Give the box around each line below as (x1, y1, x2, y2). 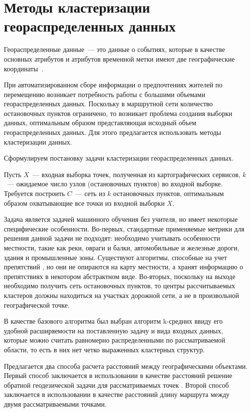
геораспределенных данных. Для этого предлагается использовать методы (4, 127, 221, 137)
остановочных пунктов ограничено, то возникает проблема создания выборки (4, 108, 233, 118)
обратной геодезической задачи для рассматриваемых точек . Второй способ (4, 379, 229, 390)
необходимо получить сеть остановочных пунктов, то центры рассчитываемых (4, 280, 235, 291)
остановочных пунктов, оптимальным (113, 188, 224, 198)
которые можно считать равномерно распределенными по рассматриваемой (4, 335, 225, 345)
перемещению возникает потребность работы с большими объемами (4, 89, 205, 99)
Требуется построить (4, 188, 65, 198)
